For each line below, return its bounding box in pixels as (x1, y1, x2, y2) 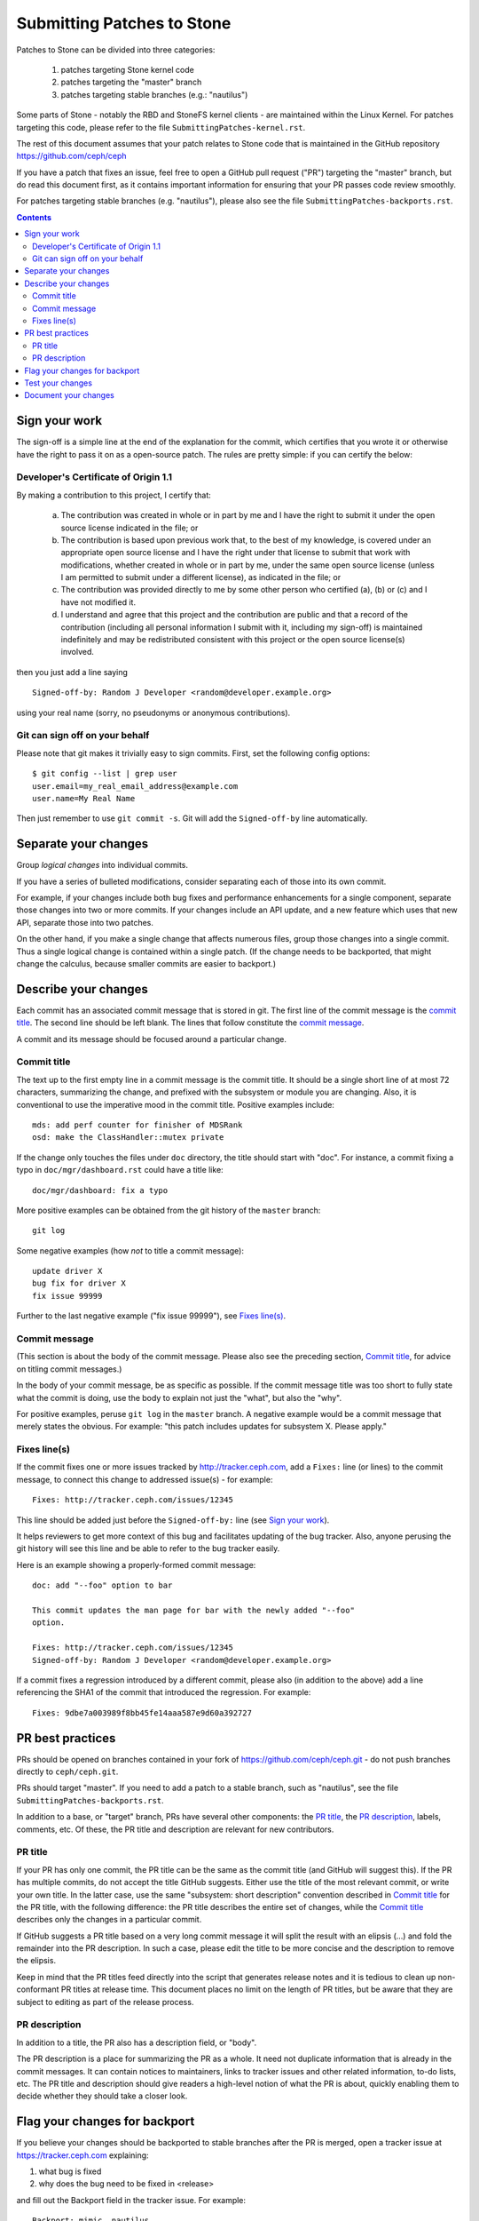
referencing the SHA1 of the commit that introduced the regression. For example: (16, 1687, 311, 1698)
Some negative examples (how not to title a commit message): (16, 1245, 244, 1256)
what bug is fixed (38, 2166, 102, 2177)
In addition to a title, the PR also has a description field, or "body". (16, 2037, 257, 2048)
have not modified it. (60, 596, 137, 608)
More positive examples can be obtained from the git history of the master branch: (16, 1205, 321, 1215)
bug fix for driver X (32, 1278, 126, 1288)
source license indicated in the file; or (60, 522, 199, 533)
